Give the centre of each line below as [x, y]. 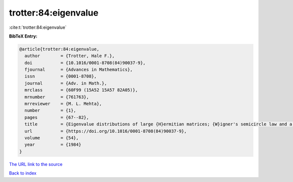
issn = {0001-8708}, [61, 76]
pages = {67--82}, [57, 117]
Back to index [23, 173]
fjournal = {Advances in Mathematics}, [79, 70]
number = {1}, [51, 111]
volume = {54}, [52, 138]
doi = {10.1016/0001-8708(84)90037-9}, [85, 63]
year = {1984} [53, 145]
